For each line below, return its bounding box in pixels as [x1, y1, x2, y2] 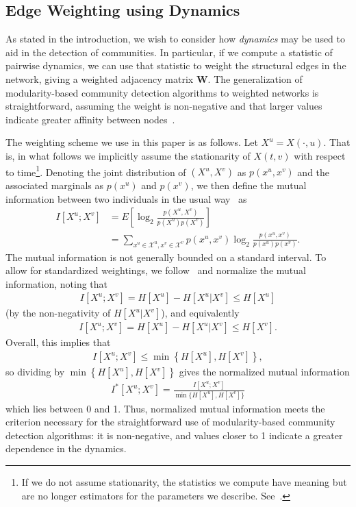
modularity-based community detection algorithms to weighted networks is [5, 85, 319, 99]
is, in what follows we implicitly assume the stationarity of [5, 148, 251, 162]
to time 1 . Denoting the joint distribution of [5, 162, 186, 179]
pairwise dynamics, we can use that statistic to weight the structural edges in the [5, 58, 346, 73]
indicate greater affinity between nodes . [5, 112, 175, 126]
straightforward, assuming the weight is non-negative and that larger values [5, 99, 322, 113]
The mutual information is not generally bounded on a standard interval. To [5, 249, 327, 264]
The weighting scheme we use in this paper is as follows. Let [5, 135, 258, 149]
